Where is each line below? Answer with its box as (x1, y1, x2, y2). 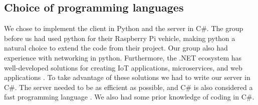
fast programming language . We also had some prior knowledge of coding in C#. (4, 91, 254, 102)
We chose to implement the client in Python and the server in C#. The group (4, 23, 243, 33)
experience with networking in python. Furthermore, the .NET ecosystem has (4, 52, 242, 62)
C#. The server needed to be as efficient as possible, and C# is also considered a (4, 81, 253, 92)
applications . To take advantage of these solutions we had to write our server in (4, 72, 250, 82)
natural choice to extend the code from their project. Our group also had (4, 42, 228, 53)
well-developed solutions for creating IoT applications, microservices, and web (4, 62, 242, 72)
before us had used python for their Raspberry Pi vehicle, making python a (4, 32, 235, 43)
